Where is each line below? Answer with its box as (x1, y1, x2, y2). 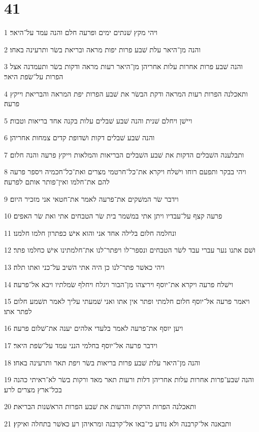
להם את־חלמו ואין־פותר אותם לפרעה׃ (4, 176, 110, 187)
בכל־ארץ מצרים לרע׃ (4, 384, 62, 394)
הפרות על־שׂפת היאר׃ (4, 71, 63, 81)
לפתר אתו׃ (4, 305, 32, 316)
